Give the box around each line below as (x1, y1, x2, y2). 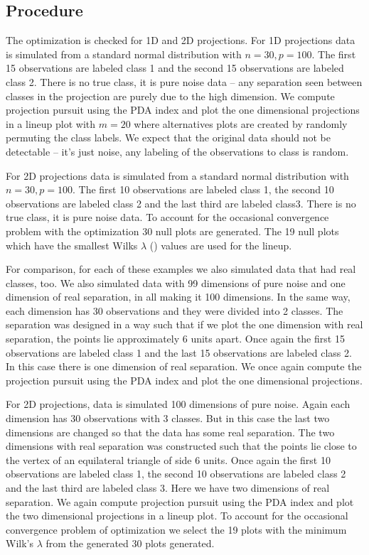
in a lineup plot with (6, 116, 96, 131)
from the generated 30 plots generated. (46, 536, 215, 551)
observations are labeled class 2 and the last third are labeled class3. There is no (6, 195, 356, 210)
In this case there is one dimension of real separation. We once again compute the (6, 359, 362, 374)
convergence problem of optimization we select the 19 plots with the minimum (6, 522, 347, 537)
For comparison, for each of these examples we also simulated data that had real (6, 262, 356, 276)
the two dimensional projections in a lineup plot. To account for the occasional (6, 508, 348, 523)
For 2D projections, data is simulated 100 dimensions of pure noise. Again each (6, 397, 351, 411)
